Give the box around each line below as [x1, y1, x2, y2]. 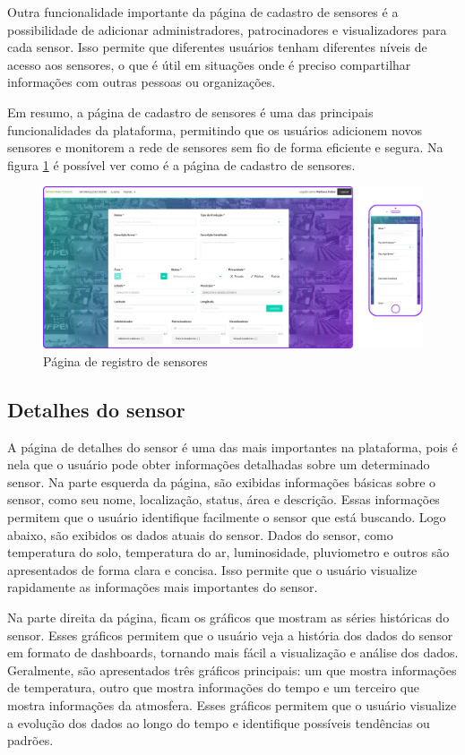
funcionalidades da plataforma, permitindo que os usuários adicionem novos [7, 120, 422, 139]
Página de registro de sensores [43, 351, 208, 370]
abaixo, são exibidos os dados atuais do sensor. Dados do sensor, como [7, 525, 393, 544]
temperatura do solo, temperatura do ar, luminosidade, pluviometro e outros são [7, 543, 450, 562]
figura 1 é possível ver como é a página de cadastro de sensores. [7, 155, 356, 174]
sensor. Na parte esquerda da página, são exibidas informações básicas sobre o [7, 472, 436, 491]
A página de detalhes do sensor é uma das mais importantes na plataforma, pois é [7, 437, 458, 456]
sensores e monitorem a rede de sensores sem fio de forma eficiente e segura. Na [7, 138, 443, 157]
